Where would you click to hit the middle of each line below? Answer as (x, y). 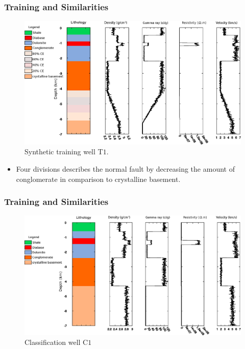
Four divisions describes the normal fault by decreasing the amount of (125, 169)
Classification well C (56, 342)
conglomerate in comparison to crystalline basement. (98, 179)
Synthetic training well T (64, 152)
